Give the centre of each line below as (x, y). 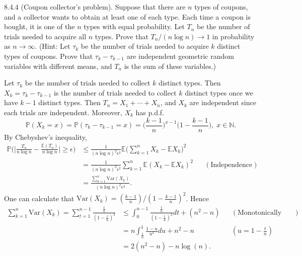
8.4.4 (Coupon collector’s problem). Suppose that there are (95, 7)
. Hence (197, 198)
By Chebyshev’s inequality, (46, 137)
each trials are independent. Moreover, (63, 112)
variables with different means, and (58, 66)
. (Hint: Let (53, 46)
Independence (232, 165)
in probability (233, 36)
